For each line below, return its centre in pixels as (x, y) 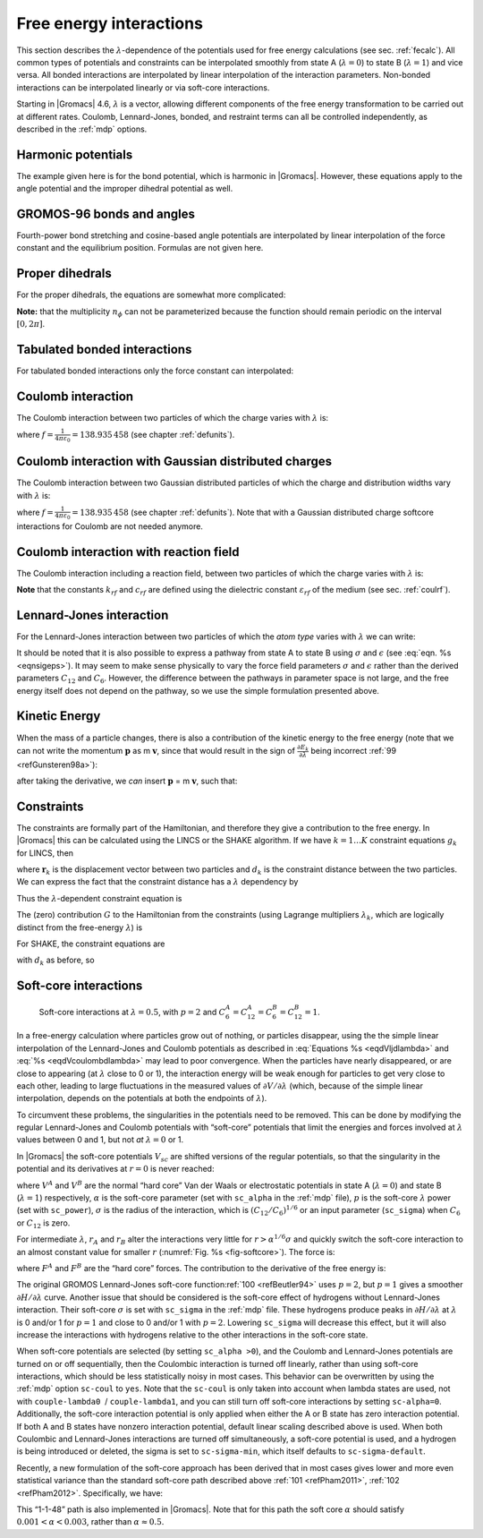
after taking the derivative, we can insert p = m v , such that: (127, 781)
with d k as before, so (55, 961)
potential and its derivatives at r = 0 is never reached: (115, 1169)
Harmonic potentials (75, 154)
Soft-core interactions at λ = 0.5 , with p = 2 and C (132, 1012)
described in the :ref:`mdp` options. (82, 129)
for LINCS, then (45, 853)
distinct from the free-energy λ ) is (80, 927)
